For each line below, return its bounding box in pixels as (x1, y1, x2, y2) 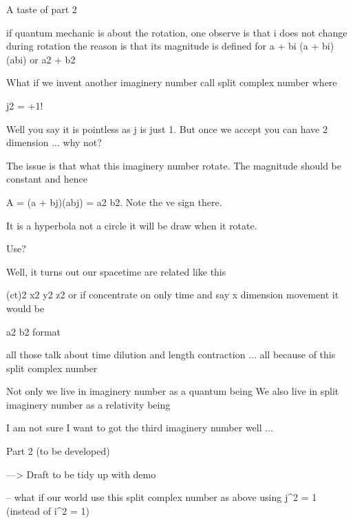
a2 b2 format (6, 324, 61, 338)
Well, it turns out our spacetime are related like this (6, 264, 226, 278)
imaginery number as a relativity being (6, 397, 171, 411)
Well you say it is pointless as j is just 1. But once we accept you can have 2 (6, 121, 328, 136)
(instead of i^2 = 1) (6, 503, 90, 517)
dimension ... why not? (6, 135, 102, 150)
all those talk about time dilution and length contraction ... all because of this (6, 347, 336, 362)
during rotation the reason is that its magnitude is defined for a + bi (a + (6, 39, 319, 53)
